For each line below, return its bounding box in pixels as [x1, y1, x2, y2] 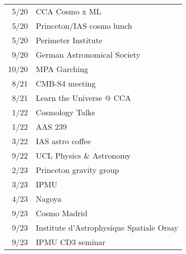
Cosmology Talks [36, 106, 95, 118]
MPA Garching [36, 63, 89, 75]
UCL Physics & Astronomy [36, 150, 131, 161]
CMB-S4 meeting [36, 78, 96, 89]
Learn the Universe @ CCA [36, 92, 131, 103]
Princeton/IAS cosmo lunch [36, 20, 132, 31]
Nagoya [36, 193, 62, 204]
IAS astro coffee [36, 135, 91, 147]
